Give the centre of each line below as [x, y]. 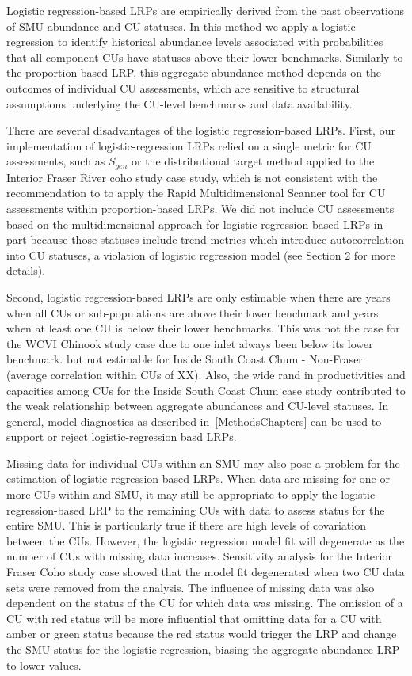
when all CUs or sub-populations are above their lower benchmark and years [193, 312]
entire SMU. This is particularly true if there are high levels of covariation [186, 525]
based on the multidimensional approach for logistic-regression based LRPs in [195, 224]
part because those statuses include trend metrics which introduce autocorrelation [205, 239]
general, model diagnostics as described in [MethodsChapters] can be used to [194, 421]
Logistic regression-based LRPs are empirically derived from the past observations [206, 10]
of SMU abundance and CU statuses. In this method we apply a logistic [181, 26]
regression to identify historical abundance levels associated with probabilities [195, 42]
